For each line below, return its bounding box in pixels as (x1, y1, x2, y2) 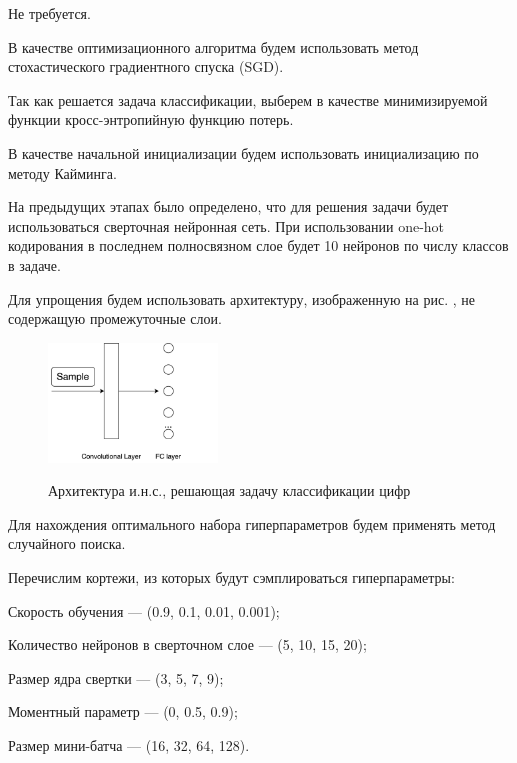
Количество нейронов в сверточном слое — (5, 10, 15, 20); (8, 634, 367, 655)
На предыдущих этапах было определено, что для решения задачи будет (8, 196, 449, 217)
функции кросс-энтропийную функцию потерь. (8, 109, 294, 130)
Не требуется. (8, 3, 91, 23)
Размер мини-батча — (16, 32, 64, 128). (8, 734, 250, 755)
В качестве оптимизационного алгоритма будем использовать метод (8, 36, 419, 57)
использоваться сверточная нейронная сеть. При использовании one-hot (8, 215, 445, 236)
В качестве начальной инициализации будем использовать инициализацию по (8, 142, 479, 163)
